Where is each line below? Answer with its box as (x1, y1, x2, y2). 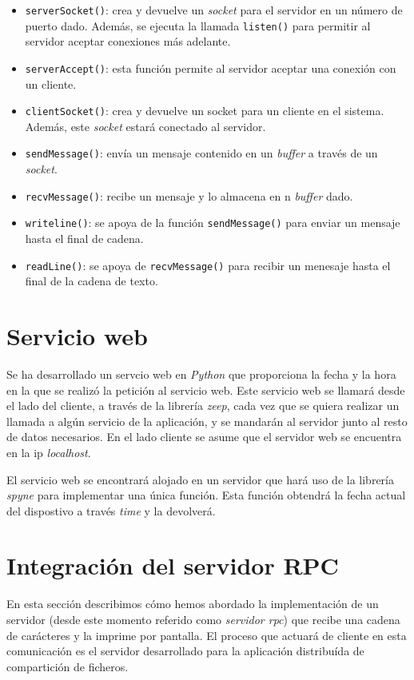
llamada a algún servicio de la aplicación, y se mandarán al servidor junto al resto (6, 412, 408, 429)
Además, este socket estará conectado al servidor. (25, 117, 266, 134)
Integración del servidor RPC (6, 549, 339, 582)
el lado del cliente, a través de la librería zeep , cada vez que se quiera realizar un (6, 397, 400, 414)
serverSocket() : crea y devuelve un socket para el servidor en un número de (25, 2, 403, 18)
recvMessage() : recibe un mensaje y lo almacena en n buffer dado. (25, 187, 353, 204)
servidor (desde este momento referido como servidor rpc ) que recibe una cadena (6, 611, 400, 627)
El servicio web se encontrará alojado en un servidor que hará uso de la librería (6, 471, 394, 487)
